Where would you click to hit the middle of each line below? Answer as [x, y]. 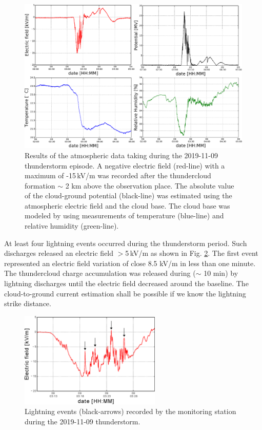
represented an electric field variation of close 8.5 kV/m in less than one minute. [130, 263]
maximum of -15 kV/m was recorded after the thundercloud [118, 175]
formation [40, 185]
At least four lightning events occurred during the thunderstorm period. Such [126, 243]
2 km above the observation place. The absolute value [150, 185]
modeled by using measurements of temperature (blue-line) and [124, 216]
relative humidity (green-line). [72, 226]
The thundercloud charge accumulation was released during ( [100, 273]
